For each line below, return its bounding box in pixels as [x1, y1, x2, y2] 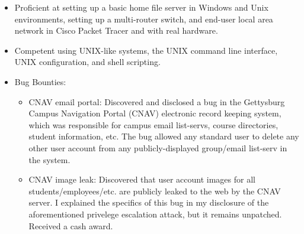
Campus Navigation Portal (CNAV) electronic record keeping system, [28, 107, 281, 119]
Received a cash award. [28, 219, 113, 232]
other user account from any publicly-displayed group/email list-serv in [28, 141, 287, 154]
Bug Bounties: [14, 75, 66, 87]
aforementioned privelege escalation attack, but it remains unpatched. [28, 207, 282, 220]
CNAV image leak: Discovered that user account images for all [28, 173, 255, 186]
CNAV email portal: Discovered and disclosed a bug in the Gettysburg [28, 95, 285, 108]
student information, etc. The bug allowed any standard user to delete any [28, 130, 299, 142]
